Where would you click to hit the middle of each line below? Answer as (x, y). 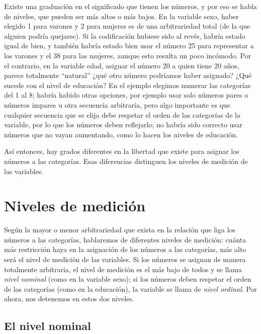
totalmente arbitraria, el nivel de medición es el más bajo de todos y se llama (123, 269)
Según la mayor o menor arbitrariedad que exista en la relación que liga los (120, 230)
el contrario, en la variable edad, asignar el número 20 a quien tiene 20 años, (122, 65)
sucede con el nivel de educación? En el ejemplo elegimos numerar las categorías (127, 85)
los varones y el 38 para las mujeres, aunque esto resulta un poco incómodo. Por (128, 55)
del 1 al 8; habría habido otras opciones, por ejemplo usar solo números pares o (126, 95)
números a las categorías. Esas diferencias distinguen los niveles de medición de (126, 161)
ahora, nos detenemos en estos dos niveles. (69, 299)
